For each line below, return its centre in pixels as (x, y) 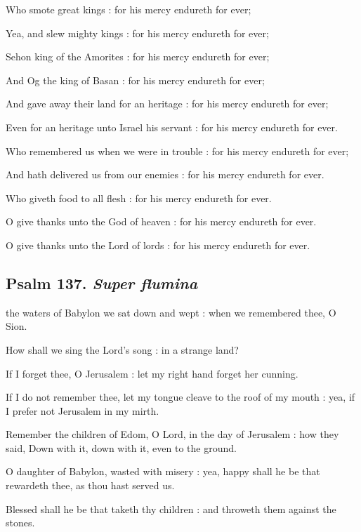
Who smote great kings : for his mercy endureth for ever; (129, 9)
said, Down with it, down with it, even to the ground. (121, 447)
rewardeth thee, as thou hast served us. (90, 485)
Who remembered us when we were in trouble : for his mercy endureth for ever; (177, 151)
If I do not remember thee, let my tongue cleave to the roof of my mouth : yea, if (180, 397)
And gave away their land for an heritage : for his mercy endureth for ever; (167, 104)
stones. (20, 523)
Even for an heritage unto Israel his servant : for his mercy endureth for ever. (172, 127)
